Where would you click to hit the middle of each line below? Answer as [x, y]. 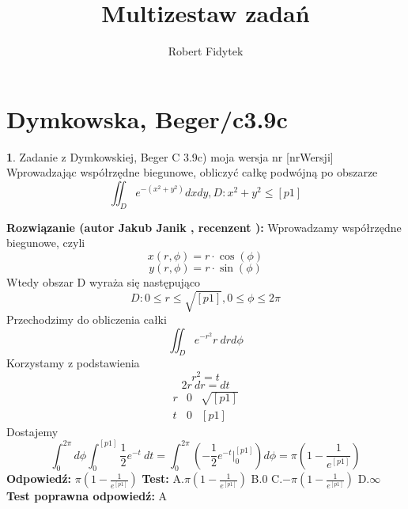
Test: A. [163, 479]
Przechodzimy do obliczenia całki [87, 319]
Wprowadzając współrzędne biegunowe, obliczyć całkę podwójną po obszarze [192, 172]
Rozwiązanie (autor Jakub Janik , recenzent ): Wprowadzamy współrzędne [204, 227]
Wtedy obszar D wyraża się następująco [104, 281]
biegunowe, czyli [46, 243]
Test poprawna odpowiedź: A [87, 496]
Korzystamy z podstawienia [73, 363]
